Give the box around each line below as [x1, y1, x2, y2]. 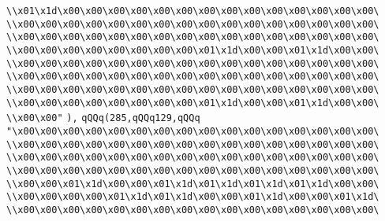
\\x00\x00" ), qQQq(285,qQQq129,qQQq [6, 112, 200, 124]
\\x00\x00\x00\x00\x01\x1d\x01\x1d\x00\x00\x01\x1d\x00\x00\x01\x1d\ [6, 191, 379, 203]
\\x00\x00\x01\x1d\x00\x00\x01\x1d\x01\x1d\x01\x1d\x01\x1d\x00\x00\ [6, 178, 379, 190]
